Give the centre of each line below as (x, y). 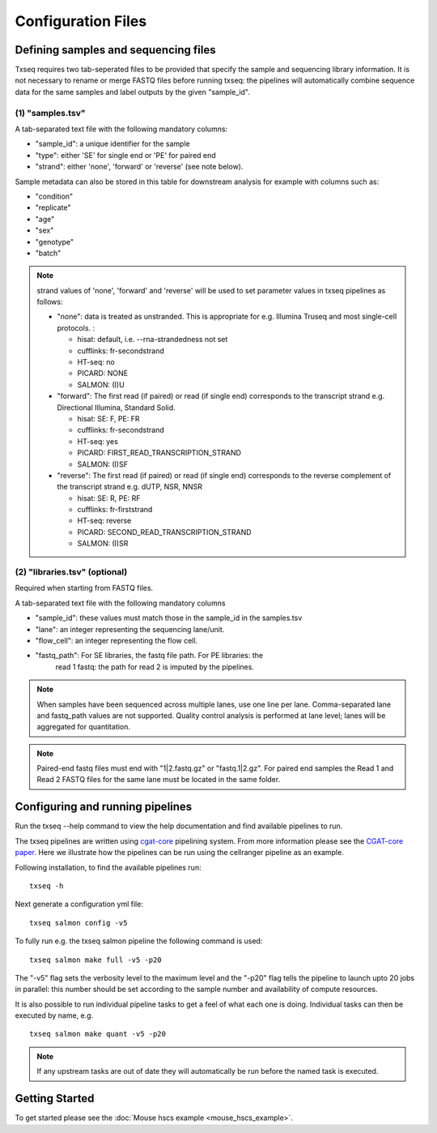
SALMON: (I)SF (103, 464)
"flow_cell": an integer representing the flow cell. (117, 640)
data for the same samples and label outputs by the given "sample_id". (133, 92)
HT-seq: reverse (104, 521)
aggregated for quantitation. (84, 727)
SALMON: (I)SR (103, 544)
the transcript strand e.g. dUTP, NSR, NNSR (129, 487)
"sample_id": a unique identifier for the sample (112, 144)
